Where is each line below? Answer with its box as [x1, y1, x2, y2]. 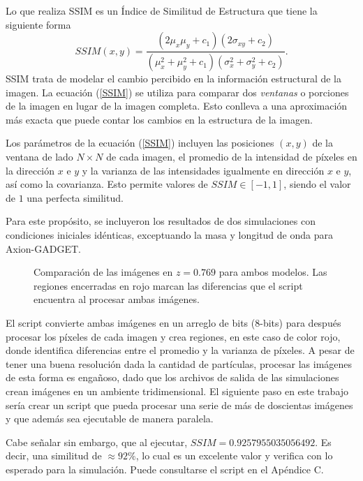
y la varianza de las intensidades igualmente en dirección [82, 163, 325, 177]
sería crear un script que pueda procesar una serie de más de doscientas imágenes [6, 397, 353, 412]
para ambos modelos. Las [218, 265, 327, 279]
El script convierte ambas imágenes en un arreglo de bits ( [6, 315, 255, 330]
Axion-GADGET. [6, 241, 81, 256]
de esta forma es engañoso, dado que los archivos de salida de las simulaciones [6, 370, 339, 385]
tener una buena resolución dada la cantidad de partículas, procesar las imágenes [6, 356, 353, 371]
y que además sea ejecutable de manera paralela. [6, 411, 214, 426]
